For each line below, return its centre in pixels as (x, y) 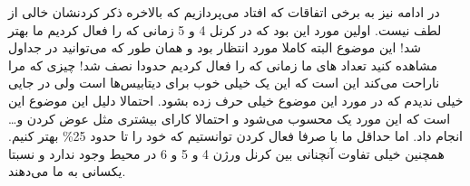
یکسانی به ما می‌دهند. (67, 171)
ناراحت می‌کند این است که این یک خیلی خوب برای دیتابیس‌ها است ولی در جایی (224, 83)
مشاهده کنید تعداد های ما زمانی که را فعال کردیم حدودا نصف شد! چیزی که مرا (223, 65)
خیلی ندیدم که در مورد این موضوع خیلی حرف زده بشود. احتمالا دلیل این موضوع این (236, 100)
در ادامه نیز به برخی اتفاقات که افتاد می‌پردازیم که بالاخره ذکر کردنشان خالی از (224, 12)
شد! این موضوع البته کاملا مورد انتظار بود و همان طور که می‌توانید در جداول (215, 47)
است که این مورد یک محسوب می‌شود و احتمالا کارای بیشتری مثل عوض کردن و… (230, 118)
